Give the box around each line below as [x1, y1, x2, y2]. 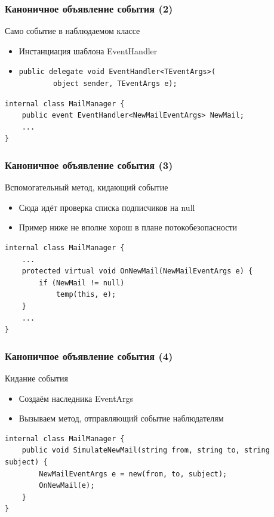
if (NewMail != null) [39, 278, 125, 287]
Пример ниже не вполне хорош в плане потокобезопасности [19, 221, 238, 233]
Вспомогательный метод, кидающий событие [5, 181, 168, 193]
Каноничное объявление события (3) [5, 157, 173, 172]
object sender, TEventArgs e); [53, 79, 177, 88]
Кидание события [5, 371, 68, 384]
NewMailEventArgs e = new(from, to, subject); [39, 469, 227, 478]
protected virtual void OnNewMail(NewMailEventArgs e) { [21, 267, 253, 276]
